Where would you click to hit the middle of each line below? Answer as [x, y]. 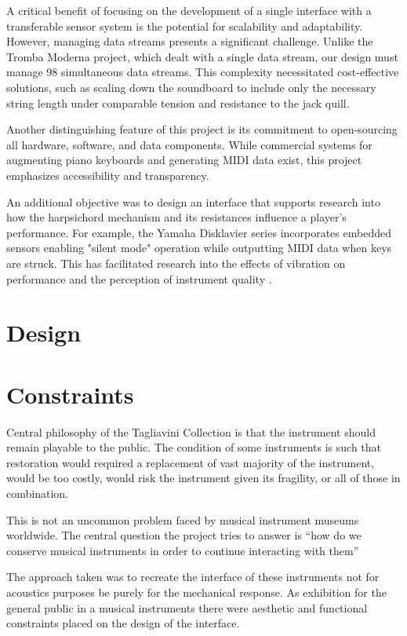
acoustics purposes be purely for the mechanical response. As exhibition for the [196, 592]
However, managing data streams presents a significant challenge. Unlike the [190, 41]
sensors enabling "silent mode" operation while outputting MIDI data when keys [199, 248]
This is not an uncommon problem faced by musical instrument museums [183, 519]
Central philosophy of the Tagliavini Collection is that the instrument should [191, 431]
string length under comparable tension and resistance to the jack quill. [178, 102]
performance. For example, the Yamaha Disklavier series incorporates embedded [199, 232]
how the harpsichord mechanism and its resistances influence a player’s [176, 217]
